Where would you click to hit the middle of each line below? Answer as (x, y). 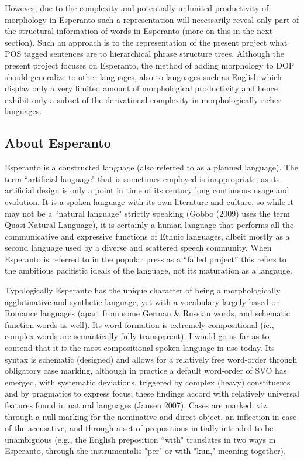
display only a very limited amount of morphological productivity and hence (141, 88)
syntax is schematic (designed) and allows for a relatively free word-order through (151, 359)
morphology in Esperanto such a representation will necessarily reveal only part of (152, 19)
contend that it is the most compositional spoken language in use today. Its (140, 348)
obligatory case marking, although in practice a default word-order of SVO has (146, 370)
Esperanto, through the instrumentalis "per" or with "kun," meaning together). (145, 451)
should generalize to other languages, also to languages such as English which (143, 76)
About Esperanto (58, 143)
